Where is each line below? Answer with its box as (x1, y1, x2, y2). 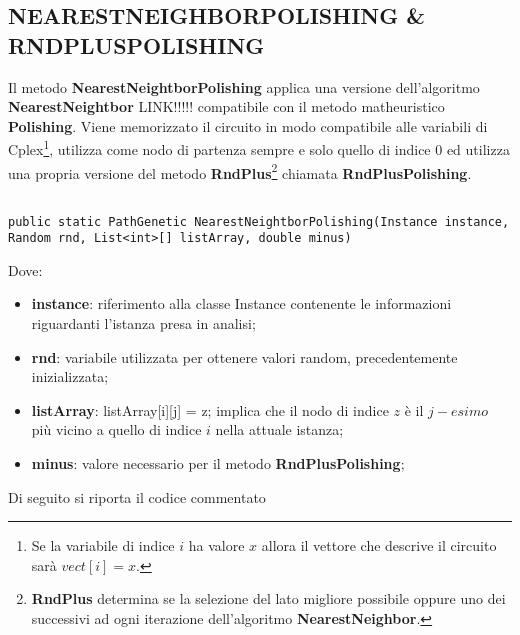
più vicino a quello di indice (31, 419, 202, 440)
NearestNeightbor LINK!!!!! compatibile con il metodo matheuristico (8, 96, 445, 117)
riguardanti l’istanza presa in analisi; (31, 313, 256, 334)
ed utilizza (446, 139, 510, 160)
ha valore (188, 535, 245, 556)
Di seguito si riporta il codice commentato (8, 486, 266, 507)
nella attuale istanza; (215, 419, 344, 440)
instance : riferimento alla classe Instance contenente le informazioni (31, 293, 452, 314)
